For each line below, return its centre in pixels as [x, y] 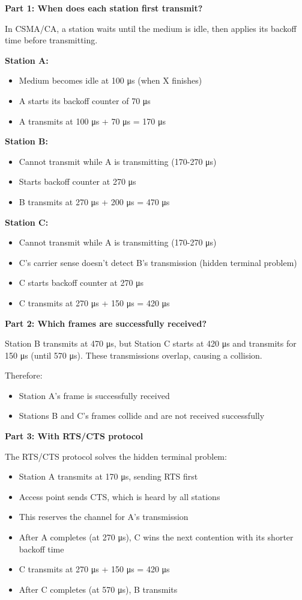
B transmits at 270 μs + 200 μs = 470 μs [94, 201]
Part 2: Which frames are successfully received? [106, 323]
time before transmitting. [51, 40]
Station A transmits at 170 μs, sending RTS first [108, 476]
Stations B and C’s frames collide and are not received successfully [142, 416]
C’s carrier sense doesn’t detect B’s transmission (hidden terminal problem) [158, 262]
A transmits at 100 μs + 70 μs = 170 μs [92, 121]
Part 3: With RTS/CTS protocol [74, 436]
